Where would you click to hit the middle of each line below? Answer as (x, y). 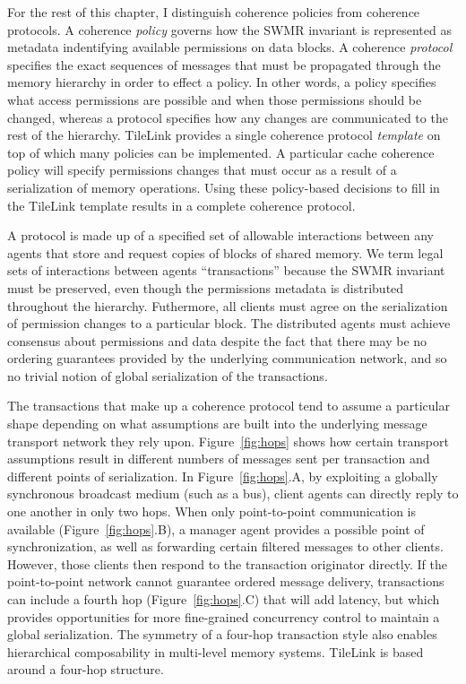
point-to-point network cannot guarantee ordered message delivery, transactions (226, 581)
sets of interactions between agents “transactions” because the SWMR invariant (226, 270)
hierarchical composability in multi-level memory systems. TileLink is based (216, 651)
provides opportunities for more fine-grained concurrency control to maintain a (224, 616)
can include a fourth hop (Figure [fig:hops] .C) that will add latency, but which (224, 599)
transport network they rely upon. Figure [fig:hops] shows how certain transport (228, 441)
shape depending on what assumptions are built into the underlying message (217, 424)
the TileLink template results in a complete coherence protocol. (181, 205)
